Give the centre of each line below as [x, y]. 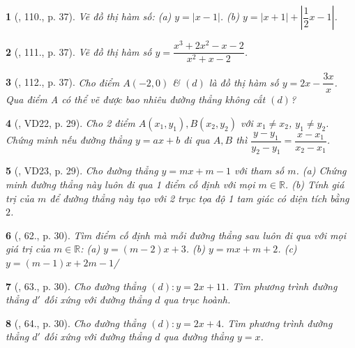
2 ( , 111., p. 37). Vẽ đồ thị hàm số [79, 51]
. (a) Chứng [321, 171]
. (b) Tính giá [315, 184]
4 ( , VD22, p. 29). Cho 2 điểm [70, 122]
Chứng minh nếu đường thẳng [69, 140]
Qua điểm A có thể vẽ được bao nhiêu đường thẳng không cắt [136, 99]
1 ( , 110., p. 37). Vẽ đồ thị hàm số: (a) [89, 16]
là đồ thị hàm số [244, 82]
